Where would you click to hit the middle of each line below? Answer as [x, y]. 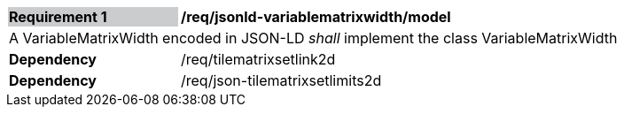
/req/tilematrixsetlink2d [258, 59]
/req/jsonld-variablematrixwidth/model [316, 17]
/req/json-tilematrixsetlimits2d [281, 80]
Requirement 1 [58, 17]
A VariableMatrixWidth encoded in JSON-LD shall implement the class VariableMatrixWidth [313, 38]
